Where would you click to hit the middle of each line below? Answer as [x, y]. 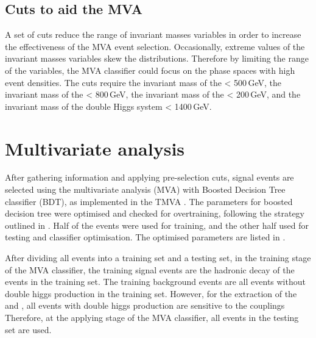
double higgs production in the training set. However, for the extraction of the [151, 293]
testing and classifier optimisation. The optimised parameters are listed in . [145, 237]
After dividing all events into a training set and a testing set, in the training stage [158, 258]
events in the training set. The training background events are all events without [155, 282]
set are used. [28, 329]
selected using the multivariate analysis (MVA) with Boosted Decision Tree [145, 189]
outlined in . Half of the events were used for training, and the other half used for [157, 225]
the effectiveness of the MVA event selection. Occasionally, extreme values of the [155, 46]
